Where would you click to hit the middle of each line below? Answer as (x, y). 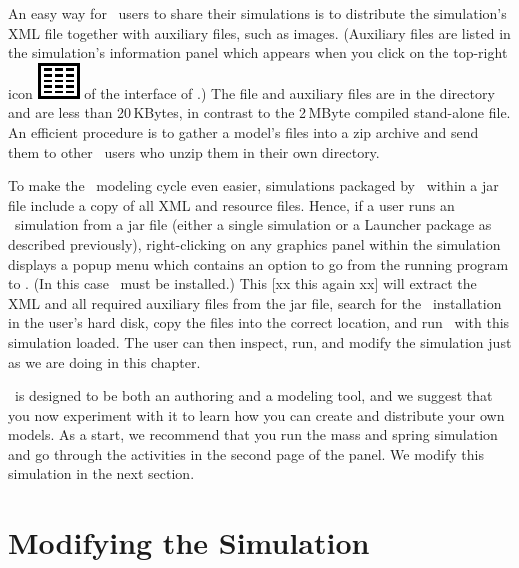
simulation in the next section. (101, 473)
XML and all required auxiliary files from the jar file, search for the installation (255, 302)
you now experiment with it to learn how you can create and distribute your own (256, 414)
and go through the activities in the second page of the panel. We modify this (246, 453)
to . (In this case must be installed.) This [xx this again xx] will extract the (242, 283)
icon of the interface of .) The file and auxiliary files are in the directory (251, 92)
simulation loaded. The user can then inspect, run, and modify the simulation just (260, 341)
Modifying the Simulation (189, 542)
